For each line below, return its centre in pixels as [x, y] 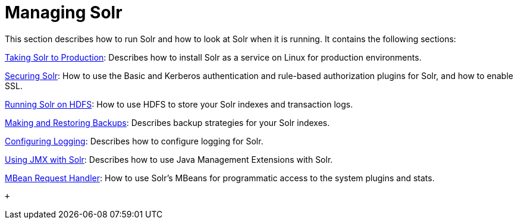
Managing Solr [64, 12]
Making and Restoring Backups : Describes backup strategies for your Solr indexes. [167, 122]
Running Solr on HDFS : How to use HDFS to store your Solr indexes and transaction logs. [179, 104]
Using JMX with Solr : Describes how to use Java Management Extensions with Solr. [169, 159]
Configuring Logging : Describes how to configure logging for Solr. [134, 141]
